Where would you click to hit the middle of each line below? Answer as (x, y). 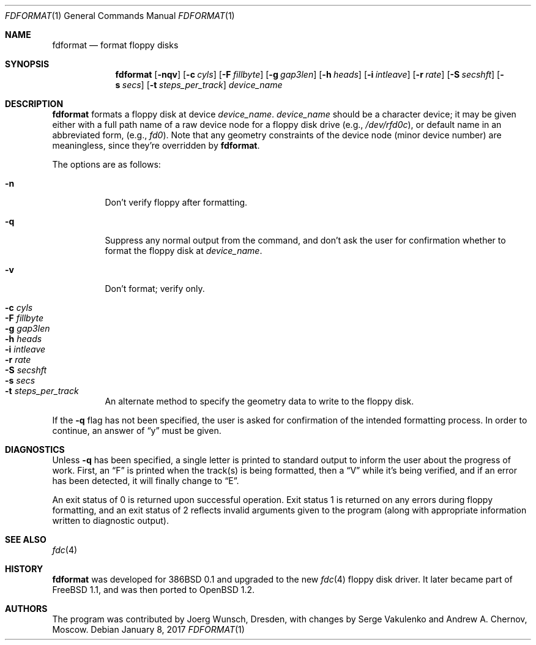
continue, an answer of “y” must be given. (137, 431)
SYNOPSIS (27, 64)
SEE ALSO (26, 539)
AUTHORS (26, 609)
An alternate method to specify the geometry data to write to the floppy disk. (259, 401)
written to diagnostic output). (111, 520)
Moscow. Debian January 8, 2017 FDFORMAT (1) (148, 629)
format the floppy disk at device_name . (184, 251)
